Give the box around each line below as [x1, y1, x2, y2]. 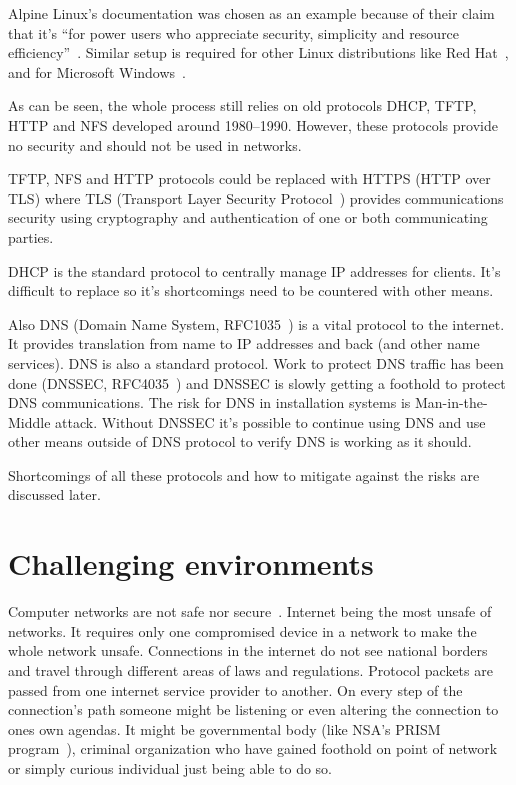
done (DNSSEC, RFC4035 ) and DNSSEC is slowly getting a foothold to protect [8, 372, 506, 393]
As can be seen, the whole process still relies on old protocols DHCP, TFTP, [8, 95, 477, 116]
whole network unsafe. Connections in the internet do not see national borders [8, 640, 488, 661]
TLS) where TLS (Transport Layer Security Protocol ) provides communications [8, 187, 504, 208]
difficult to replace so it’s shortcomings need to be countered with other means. [8, 280, 494, 301]
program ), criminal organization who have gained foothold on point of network [8, 738, 498, 759]
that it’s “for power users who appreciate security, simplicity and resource [8, 22, 460, 43]
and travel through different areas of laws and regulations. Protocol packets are [8, 659, 493, 680]
